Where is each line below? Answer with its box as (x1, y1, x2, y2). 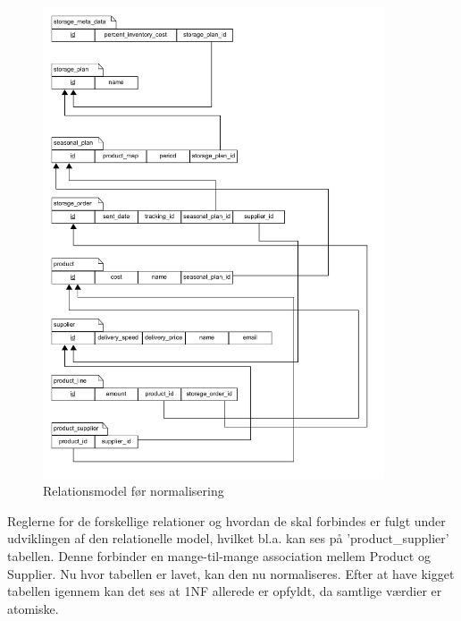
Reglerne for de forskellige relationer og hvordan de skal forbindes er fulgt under (7, 511, 446, 530)
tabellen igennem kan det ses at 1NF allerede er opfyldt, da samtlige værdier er (7, 582, 442, 600)
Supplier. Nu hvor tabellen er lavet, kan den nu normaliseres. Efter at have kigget (7, 564, 455, 583)
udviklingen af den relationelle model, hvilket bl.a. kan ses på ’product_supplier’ (7, 529, 449, 548)
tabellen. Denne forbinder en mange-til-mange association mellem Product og (7, 546, 431, 565)
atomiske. (7, 599, 59, 617)
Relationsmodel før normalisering (43, 481, 224, 500)
